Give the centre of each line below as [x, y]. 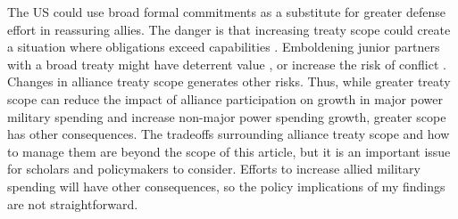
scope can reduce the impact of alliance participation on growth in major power [225, 98]
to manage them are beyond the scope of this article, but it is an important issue [229, 151]
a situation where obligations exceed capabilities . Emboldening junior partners [224, 47]
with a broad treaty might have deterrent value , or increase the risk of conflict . [227, 64]
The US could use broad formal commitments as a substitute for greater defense [227, 12]
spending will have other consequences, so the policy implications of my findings [226, 186]
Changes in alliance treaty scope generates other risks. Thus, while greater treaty [229, 81]
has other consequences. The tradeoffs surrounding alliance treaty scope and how [229, 134]
